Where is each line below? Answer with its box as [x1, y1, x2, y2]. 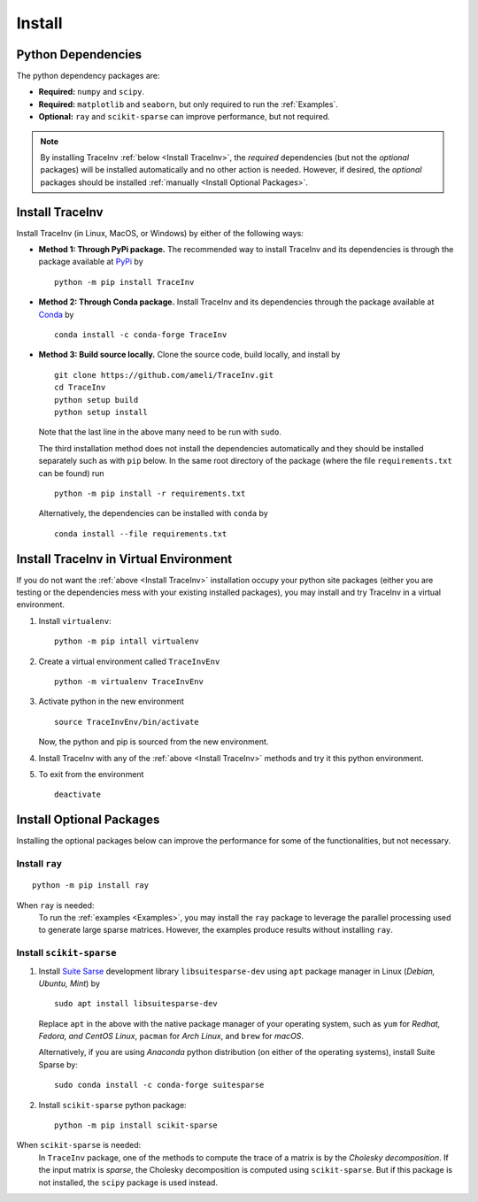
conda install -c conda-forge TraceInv [54, 330, 227, 340]
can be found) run [38, 467, 105, 478]
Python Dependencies [16, 47, 142, 62]
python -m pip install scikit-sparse [54, 1121, 219, 1130]
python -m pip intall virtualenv [54, 636, 199, 646]
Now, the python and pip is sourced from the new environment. [38, 736, 269, 747]
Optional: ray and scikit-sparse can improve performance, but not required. [38, 112, 331, 122]
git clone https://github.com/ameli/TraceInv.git [54, 370, 274, 380]
